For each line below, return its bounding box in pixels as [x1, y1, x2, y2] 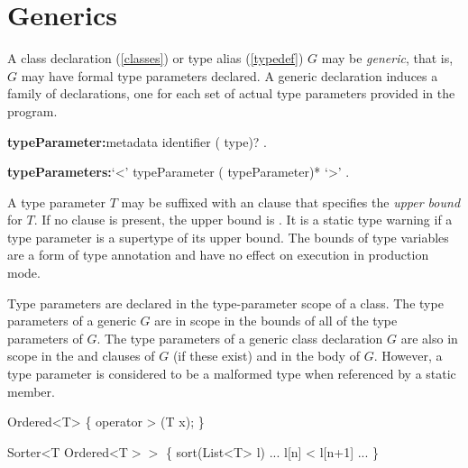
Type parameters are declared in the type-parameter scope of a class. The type [7, 293, 444, 312]
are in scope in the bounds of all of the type [154, 311, 398, 330]
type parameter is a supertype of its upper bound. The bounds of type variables [7, 227, 449, 246]
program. [7, 101, 58, 120]
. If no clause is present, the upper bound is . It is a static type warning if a [33, 210, 453, 229]
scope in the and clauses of [7, 346, 155, 365]
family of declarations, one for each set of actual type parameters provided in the [7, 84, 455, 103]
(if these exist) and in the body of [172, 346, 360, 365]
